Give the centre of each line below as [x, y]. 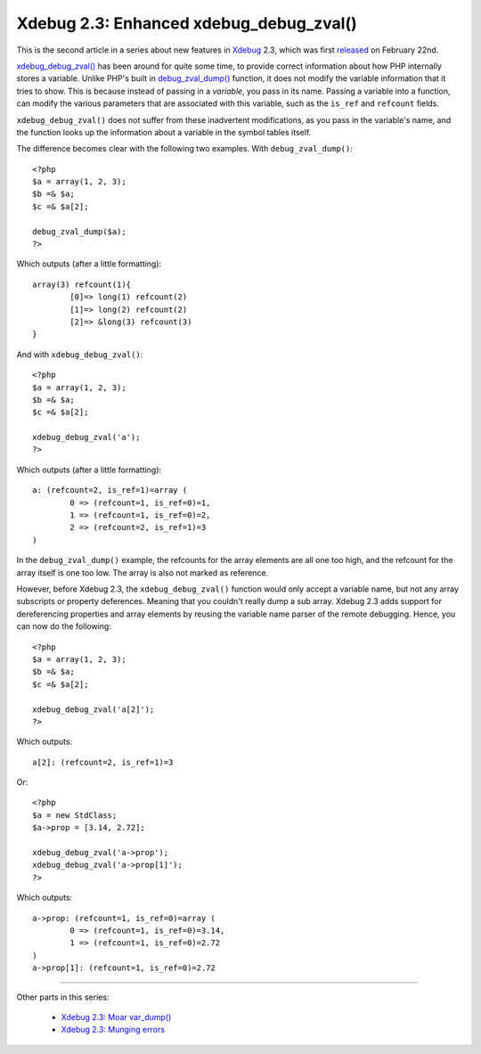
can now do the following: [64, 626]
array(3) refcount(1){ [82, 284]
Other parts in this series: [63, 997]
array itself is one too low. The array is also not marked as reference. [143, 572]
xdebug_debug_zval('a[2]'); [94, 709]
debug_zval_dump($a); [79, 231]
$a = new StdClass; [75, 815]
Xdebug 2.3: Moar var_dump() [116, 1017]
